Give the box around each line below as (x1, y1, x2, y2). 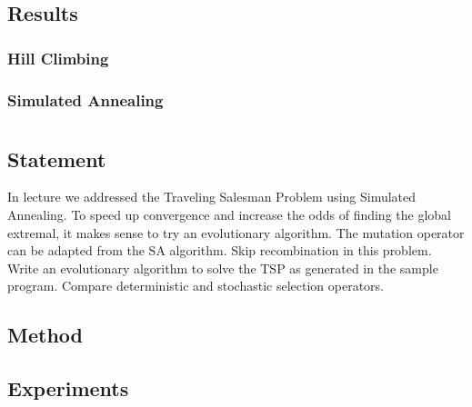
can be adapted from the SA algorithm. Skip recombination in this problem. (7, 241, 432, 260)
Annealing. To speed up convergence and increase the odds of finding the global (7, 205, 451, 224)
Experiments (7, 374, 129, 402)
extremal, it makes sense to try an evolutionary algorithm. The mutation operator (7, 223, 465, 242)
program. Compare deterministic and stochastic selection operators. (7, 276, 384, 295)
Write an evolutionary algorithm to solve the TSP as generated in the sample (7, 258, 438, 277)
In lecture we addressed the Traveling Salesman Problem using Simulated (7, 187, 417, 206)
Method (7, 321, 83, 349)
